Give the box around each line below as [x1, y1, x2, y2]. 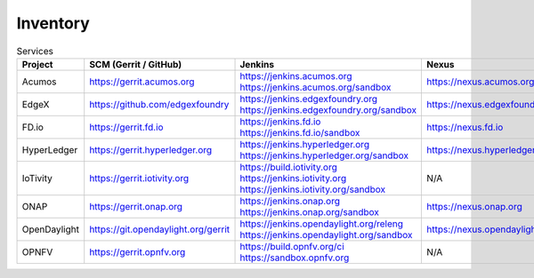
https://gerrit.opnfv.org [89, 245, 186, 258]
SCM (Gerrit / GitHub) [89, 58, 182, 70]
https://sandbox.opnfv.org [239, 251, 350, 264]
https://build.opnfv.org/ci [239, 240, 344, 252]
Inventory [16, 13, 91, 33]
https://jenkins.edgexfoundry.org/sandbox [239, 103, 417, 115]
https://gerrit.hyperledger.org [89, 143, 213, 155]
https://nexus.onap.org [426, 200, 522, 212]
